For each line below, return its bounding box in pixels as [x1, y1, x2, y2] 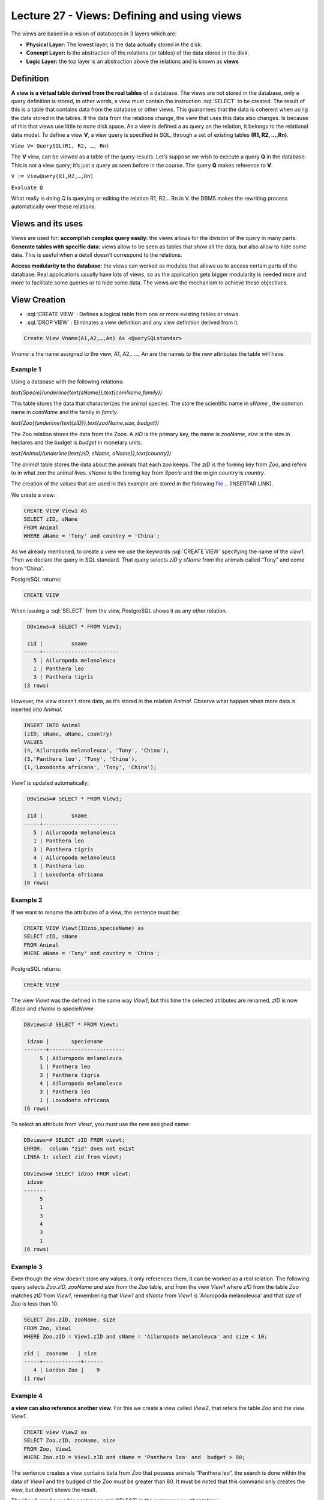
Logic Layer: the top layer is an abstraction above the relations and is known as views [26, 58, 239, 65]
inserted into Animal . [11, 706, 62, 713]
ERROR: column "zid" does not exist [23, 1145, 135, 1152]
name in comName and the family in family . [11, 408, 119, 415]
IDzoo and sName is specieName [11, 1005, 94, 1012]
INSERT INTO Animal [23, 722, 81, 729]
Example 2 [11, 896, 43, 904]
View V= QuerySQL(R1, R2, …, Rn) [11, 142, 110, 149]
